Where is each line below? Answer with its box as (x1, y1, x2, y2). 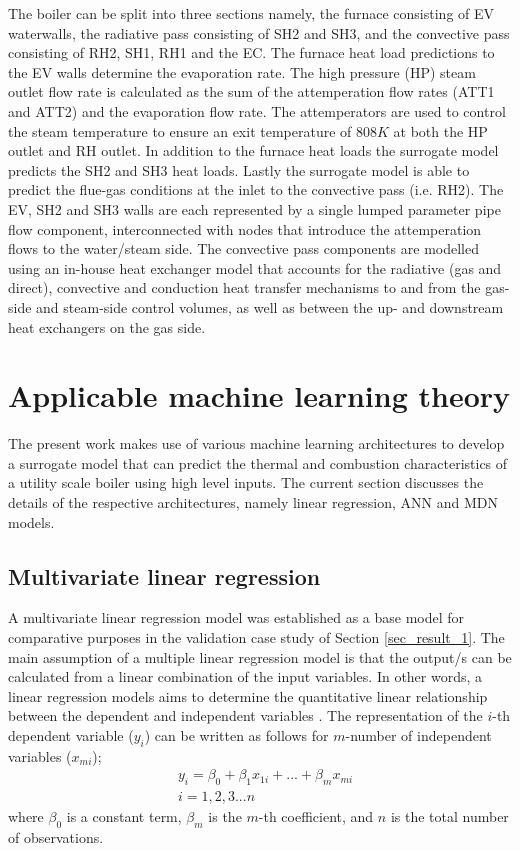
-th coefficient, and (258, 806, 374, 827)
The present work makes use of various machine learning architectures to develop (8, 433, 505, 454)
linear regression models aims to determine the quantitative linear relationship (8, 685, 488, 706)
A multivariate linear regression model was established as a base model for (8, 607, 465, 628)
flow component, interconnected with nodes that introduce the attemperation (8, 218, 482, 239)
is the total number (390, 806, 509, 827)
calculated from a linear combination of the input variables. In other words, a (8, 666, 483, 687)
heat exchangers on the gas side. (8, 316, 206, 337)
